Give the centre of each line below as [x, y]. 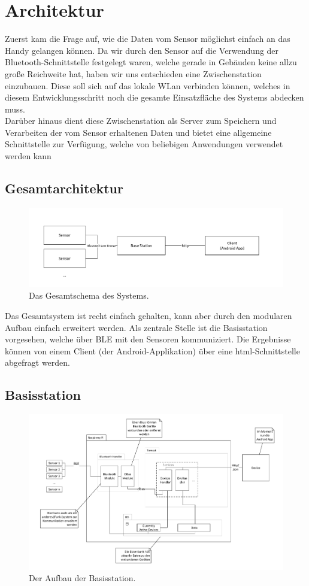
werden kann [28, 156]
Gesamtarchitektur [64, 188]
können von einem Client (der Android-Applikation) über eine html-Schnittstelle [152, 350]
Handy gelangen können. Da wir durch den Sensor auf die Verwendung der [142, 50]
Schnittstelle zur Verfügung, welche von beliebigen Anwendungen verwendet [144, 144]
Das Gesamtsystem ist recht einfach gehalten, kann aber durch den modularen [149, 315]
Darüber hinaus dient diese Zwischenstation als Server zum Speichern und [141, 121]
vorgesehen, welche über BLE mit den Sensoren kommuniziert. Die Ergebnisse [148, 339]
